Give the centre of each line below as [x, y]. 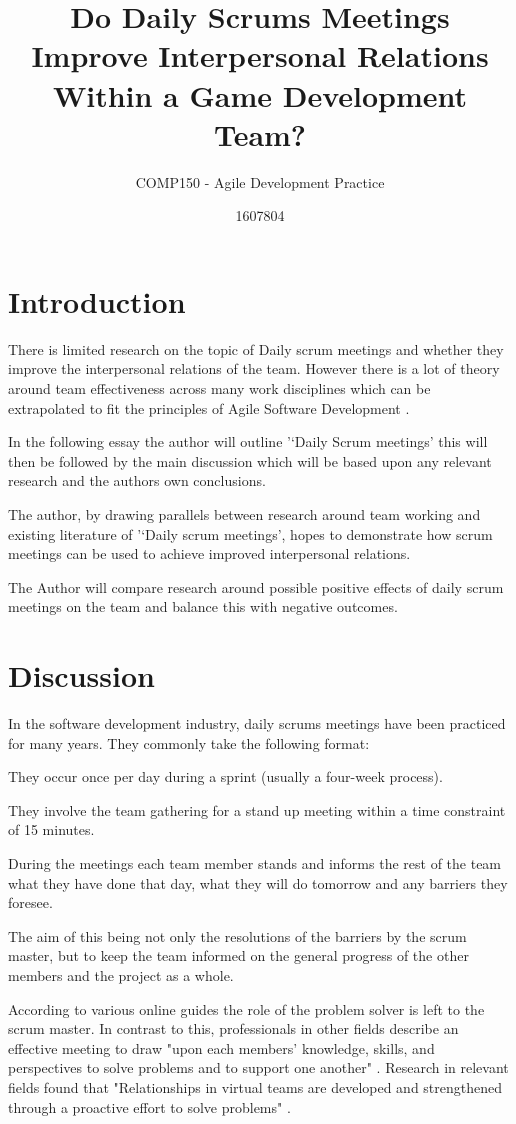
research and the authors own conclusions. [137, 480]
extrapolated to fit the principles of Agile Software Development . [209, 407]
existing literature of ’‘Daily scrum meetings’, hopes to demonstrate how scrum [250, 533]
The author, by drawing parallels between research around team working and [244, 513]
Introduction [97, 300]
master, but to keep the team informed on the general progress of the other [238, 955]
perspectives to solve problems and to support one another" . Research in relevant [258, 1067]
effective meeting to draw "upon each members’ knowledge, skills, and [221, 1047]
